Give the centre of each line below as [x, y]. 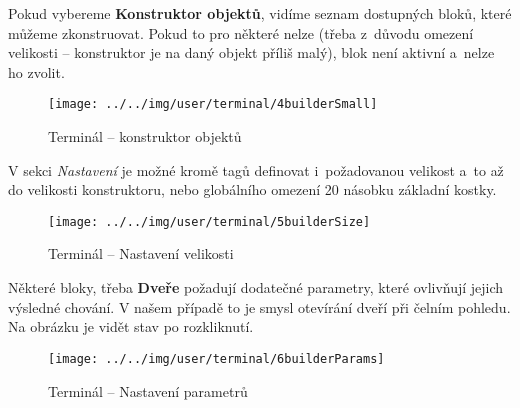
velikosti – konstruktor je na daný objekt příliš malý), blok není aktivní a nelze [251, 52]
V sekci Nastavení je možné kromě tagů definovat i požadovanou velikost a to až [256, 169]
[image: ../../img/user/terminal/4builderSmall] [213, 104]
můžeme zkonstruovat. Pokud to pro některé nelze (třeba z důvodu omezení [241, 32]
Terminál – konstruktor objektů [145, 136]
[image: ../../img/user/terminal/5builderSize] [209, 221]
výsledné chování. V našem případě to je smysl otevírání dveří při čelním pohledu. [259, 306]
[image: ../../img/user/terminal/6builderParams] [216, 358]
